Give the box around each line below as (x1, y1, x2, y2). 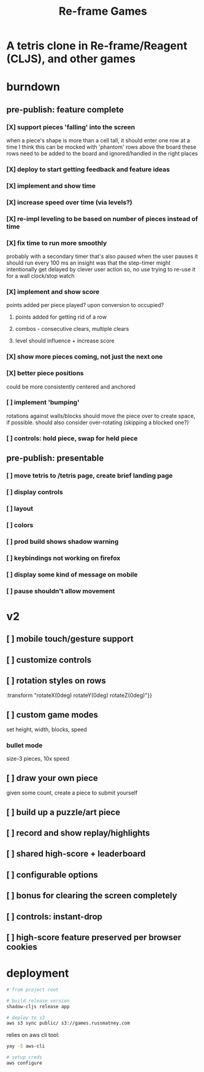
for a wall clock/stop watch (6, 272, 75, 280)
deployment (6, 966, 69, 981)
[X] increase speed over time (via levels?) (6, 198, 133, 206)
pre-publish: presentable (6, 453, 104, 464)
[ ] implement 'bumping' (6, 398, 80, 406)
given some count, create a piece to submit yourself (6, 789, 138, 796)
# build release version (6, 998, 70, 1004)
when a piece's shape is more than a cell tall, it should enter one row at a (6, 137, 191, 144)
